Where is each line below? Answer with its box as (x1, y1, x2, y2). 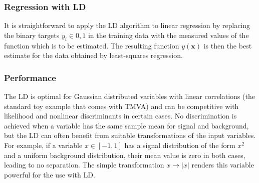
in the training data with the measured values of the (88, 29, 249, 40)
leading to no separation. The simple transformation (4, 159, 164, 170)
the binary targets (4, 29, 60, 40)
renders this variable (191, 159, 254, 170)
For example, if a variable (4, 139, 83, 150)
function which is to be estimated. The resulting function (4, 40, 179, 50)
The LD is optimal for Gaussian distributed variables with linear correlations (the (4, 91, 255, 101)
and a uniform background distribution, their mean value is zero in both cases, (4, 149, 245, 160)
